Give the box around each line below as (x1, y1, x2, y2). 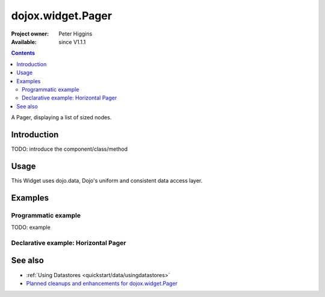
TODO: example (11, 224, 51, 231)
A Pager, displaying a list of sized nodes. (11, 114, 112, 121)
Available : (11, 38, 37, 45)
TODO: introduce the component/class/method (11, 145, 128, 152)
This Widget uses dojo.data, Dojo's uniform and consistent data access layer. (11, 177, 203, 184)
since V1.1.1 (58, 38, 86, 45)
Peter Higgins (58, 30, 93, 37)
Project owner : (11, 30, 49, 37)
